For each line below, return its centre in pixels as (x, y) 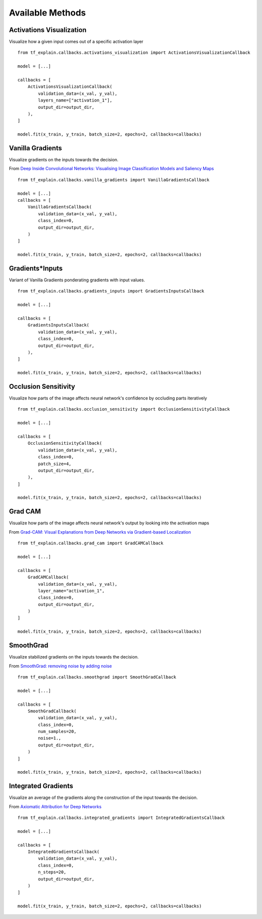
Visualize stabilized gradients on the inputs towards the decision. (74, 657)
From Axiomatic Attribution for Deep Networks (55, 806)
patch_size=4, (55, 464)
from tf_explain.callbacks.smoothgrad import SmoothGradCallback (97, 677)
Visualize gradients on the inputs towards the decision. (64, 160)
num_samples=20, (57, 732)
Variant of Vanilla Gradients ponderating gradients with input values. (77, 280)
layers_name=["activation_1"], (75, 100)
